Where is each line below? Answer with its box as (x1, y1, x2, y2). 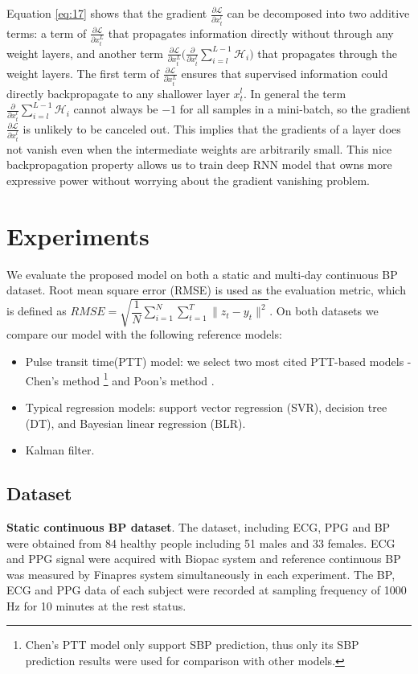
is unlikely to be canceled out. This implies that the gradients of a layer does (23, 120, 401, 137)
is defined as (6, 302, 67, 319)
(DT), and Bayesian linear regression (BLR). (25, 414, 246, 431)
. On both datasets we (269, 302, 379, 319)
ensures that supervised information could (181, 64, 388, 81)
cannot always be (73, 101, 158, 117)
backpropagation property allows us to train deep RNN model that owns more (6, 156, 392, 173)
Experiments (6, 219, 150, 252)
